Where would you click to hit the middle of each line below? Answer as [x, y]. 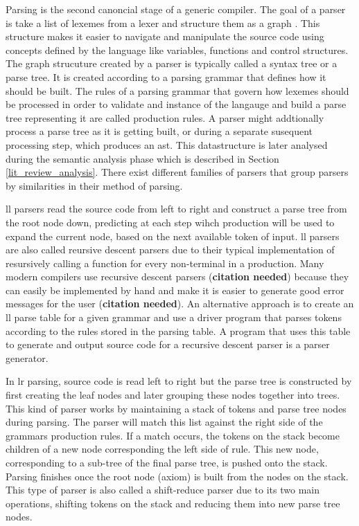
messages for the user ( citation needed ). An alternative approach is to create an [180, 303]
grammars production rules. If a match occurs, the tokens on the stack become [173, 435]
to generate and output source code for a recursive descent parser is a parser [168, 344]
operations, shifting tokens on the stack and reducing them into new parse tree [173, 503]
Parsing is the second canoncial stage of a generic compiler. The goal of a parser [176, 9]
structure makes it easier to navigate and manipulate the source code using [165, 36]
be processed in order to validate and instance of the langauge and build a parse [176, 104]
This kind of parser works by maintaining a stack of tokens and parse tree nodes [176, 408]
